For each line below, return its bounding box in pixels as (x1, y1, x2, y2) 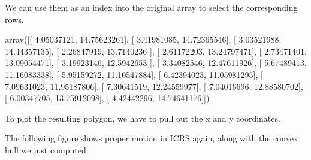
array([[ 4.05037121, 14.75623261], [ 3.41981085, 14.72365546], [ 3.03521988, (5, 33, 282, 46)
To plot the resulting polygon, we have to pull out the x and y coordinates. (5, 111, 280, 124)
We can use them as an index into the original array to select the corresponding (5, 1, 298, 13)
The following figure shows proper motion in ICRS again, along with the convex (5, 132, 298, 144)
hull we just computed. (5, 143, 89, 156)
